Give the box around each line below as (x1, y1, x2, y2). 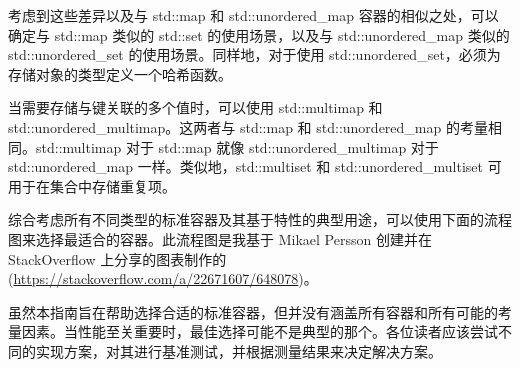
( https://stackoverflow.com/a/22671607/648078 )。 (8, 268, 318, 289)
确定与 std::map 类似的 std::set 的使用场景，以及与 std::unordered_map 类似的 (8, 24, 510, 45)
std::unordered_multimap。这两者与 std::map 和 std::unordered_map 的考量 (8, 116, 488, 137)
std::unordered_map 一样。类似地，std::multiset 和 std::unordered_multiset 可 (8, 156, 502, 177)
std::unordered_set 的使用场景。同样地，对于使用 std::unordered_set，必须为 (8, 44, 501, 65)
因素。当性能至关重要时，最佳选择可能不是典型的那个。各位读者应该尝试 (21, 321, 498, 342)
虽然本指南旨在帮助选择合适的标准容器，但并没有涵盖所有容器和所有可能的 (8, 301, 498, 322)
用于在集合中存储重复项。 (8, 175, 176, 196)
